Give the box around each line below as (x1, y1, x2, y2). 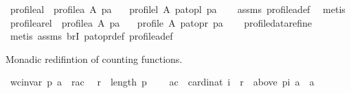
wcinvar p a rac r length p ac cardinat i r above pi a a (10, 75, 315, 89)
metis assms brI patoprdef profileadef (10, 29, 173, 43)
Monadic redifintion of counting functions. (5, 51, 183, 66)
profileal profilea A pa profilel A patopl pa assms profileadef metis (10, 2, 346, 16)
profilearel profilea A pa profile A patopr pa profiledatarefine (10, 15, 313, 29)
